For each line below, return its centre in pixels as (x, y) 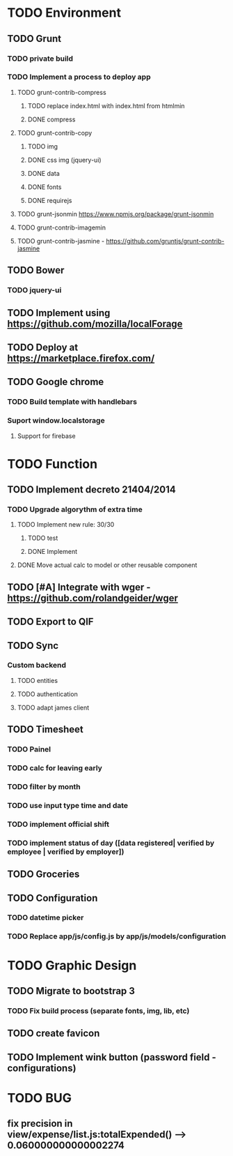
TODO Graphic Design (72, 965)
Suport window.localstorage (56, 421)
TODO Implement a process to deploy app (79, 77)
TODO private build (40, 59)
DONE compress (51, 119)
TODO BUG (39, 1098)
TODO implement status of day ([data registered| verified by (111, 843)
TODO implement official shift (58, 824)
